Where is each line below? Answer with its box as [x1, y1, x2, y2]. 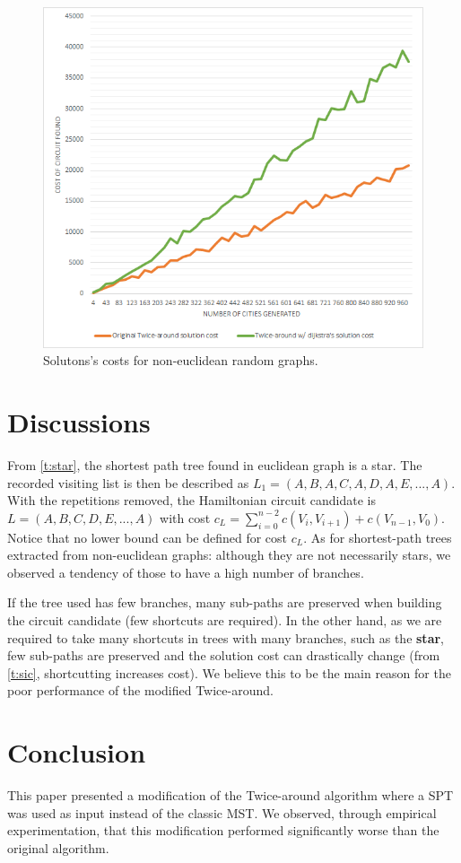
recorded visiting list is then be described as [7, 473, 249, 492]
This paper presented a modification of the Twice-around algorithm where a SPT [7, 786, 454, 805]
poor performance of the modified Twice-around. [7, 681, 274, 700]
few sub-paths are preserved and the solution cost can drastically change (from [7, 646, 440, 665]
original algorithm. [7, 838, 109, 857]
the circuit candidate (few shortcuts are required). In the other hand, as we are [7, 611, 442, 630]
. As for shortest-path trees [303, 527, 452, 546]
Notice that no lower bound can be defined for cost [7, 527, 288, 546]
